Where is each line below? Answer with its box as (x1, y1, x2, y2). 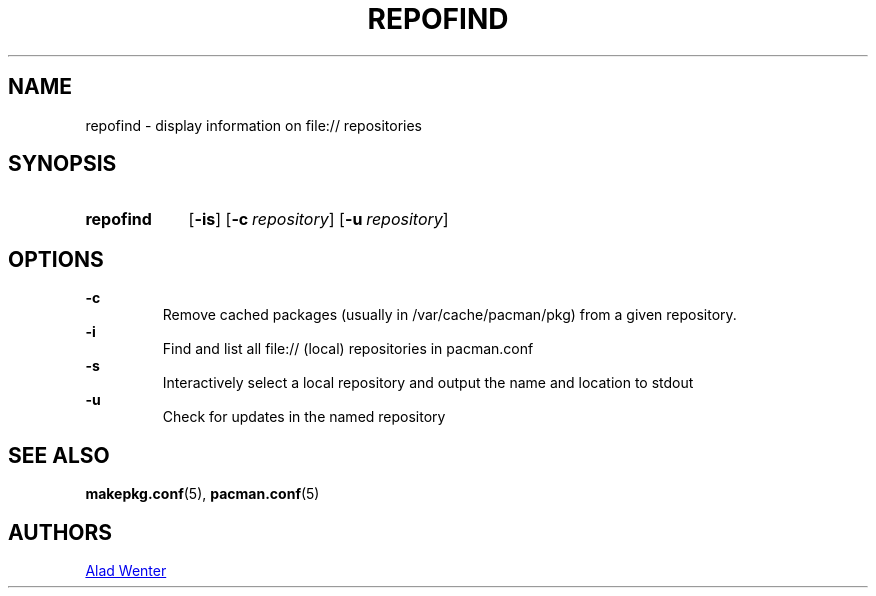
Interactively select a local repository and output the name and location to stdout (162, 374, 694, 392)
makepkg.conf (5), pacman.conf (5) (85, 485, 320, 503)
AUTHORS (8, 519, 113, 545)
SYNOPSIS (8, 151, 117, 177)
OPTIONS (8, 246, 104, 272)
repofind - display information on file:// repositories (85, 116, 423, 134)
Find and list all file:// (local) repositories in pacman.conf (162, 340, 534, 358)
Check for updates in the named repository (162, 408, 446, 426)
